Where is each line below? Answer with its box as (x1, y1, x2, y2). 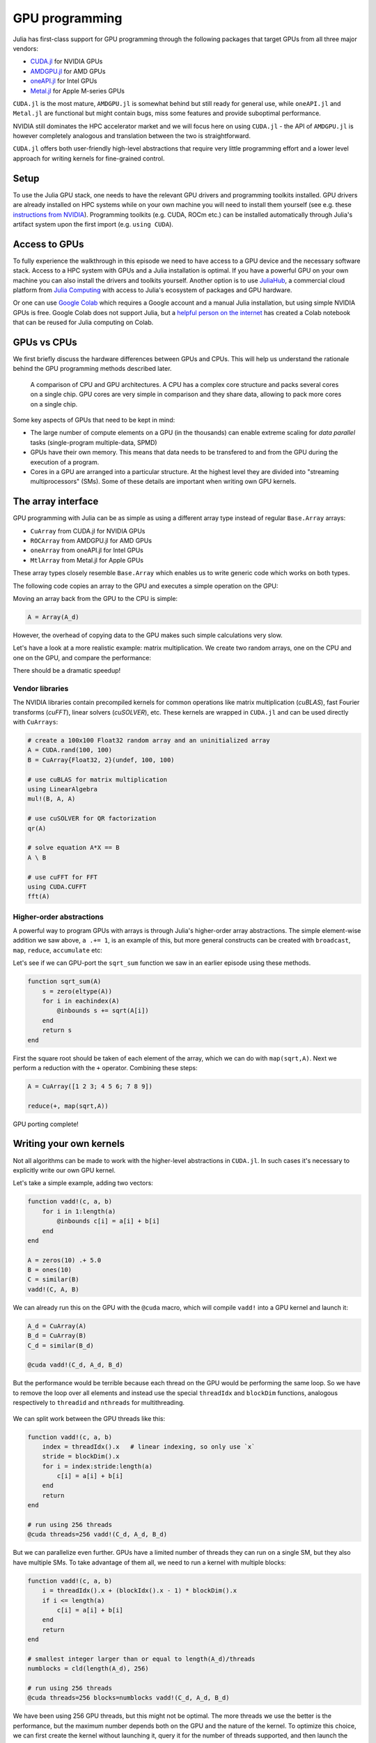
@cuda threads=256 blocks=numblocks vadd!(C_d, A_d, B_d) (27, 1694, 230, 1702)
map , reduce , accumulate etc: (13, 945, 102, 954)
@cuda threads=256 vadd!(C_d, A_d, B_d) (27, 1530, 167, 1539)
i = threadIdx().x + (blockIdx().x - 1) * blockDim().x (42, 1587, 237, 1594)
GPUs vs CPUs (13, 336, 78, 348)
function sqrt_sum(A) (27, 977, 102, 986)
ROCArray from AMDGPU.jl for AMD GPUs (30, 537, 152, 545)
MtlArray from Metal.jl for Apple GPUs (30, 556, 144, 564)
